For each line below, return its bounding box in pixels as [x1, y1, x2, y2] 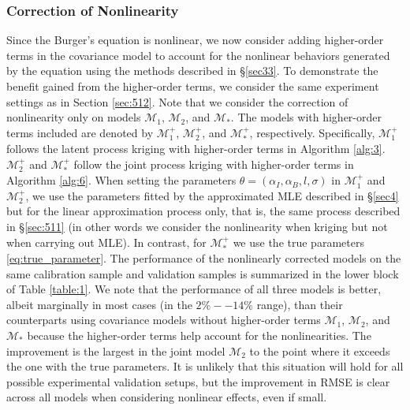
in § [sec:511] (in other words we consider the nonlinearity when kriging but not [6, 218, 388, 234]
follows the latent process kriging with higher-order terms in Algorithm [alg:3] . [6, 140, 386, 157]
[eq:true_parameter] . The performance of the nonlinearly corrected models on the [6, 250, 401, 266]
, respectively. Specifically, [249, 124, 375, 140]
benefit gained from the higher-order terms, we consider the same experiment [6, 78, 379, 94]
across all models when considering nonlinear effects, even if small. [6, 389, 327, 405]
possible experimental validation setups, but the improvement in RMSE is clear [6, 373, 390, 389]
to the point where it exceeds [249, 342, 390, 359]
